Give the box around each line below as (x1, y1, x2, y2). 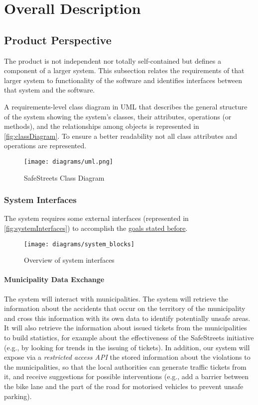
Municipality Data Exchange (4, 274, 105, 285)
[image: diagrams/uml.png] (24, 158, 113, 165)
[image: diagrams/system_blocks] (24, 240, 134, 248)
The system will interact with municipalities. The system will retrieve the (4, 293, 229, 304)
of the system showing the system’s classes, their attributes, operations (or (4, 111, 232, 121)
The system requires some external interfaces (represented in (4, 213, 189, 223)
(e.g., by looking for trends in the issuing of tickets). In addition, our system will (4, 342, 250, 352)
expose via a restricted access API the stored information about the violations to (4, 352, 251, 362)
